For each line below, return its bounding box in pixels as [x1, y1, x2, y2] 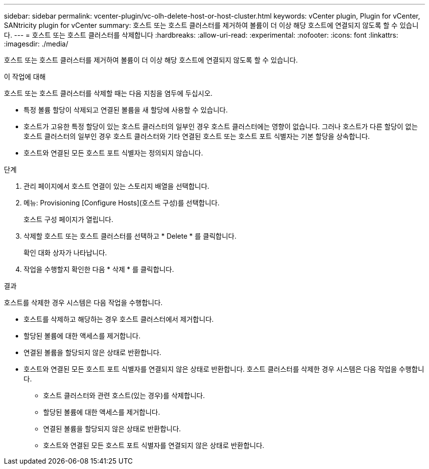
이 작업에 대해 [4, 72, 46, 81]
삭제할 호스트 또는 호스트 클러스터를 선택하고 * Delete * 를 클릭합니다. [24, 232, 237, 240]
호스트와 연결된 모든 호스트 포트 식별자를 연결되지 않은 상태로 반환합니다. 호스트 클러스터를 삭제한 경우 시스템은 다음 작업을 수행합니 [24, 365, 425, 373]
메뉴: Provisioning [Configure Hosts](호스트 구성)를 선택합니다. [24, 199, 220, 207]
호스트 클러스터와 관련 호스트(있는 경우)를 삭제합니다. [43, 391, 205, 400]
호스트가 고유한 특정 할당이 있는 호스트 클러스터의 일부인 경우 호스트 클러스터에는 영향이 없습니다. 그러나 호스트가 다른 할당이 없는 [24, 122, 418, 131]
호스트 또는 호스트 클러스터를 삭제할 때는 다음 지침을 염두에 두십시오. [4, 89, 213, 97]
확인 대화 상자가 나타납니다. [24, 248, 107, 257]
